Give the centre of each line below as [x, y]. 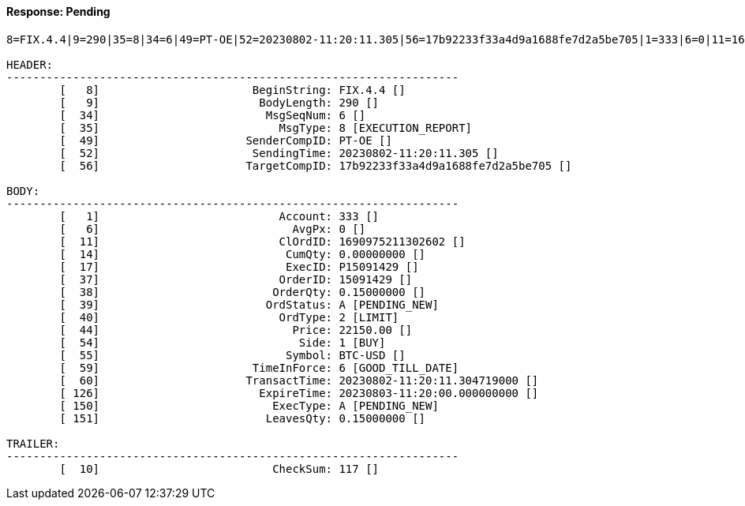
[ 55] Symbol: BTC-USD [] [232, 355]
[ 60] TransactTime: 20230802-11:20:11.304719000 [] [299, 380]
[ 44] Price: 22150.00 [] [236, 330]
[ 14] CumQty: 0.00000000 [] [243, 254]
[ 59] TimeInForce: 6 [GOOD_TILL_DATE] [259, 367]
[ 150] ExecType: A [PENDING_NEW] [249, 405]
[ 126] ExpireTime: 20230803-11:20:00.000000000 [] [299, 393]
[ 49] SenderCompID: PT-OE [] [226, 140]
